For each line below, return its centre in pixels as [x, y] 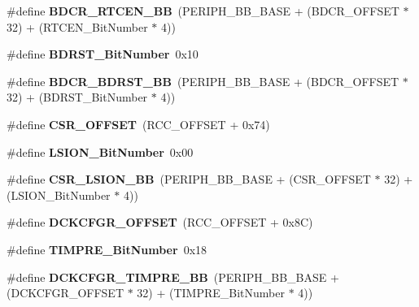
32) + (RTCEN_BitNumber [77, 26]
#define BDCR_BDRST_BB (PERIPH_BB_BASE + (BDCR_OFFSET [203, 81]
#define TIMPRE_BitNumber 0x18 [107, 249]
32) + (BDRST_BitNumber [77, 97]
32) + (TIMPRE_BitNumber [211, 293]
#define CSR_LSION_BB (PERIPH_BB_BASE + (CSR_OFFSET [189, 179]
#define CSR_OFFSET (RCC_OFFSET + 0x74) [138, 124]
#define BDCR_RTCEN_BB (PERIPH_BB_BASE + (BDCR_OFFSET [203, 11]
